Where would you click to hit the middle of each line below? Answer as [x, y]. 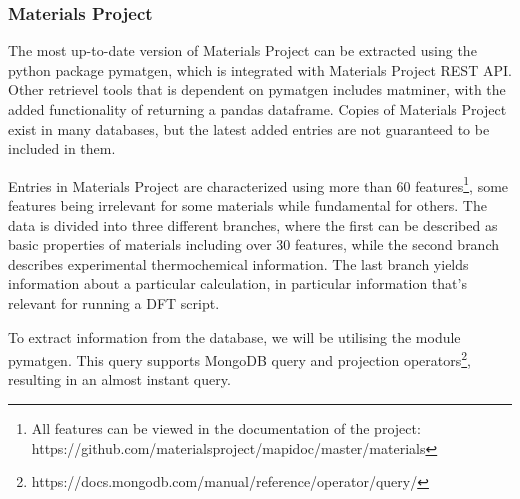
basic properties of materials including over [140, 244]
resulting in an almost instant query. [119, 379]
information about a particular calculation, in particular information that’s [237, 283]
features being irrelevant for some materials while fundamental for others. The [247, 205]
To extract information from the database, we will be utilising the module [234, 336]
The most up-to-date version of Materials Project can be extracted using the [242, 50]
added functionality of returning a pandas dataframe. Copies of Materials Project [257, 109]
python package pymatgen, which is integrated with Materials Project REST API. [260, 69]
